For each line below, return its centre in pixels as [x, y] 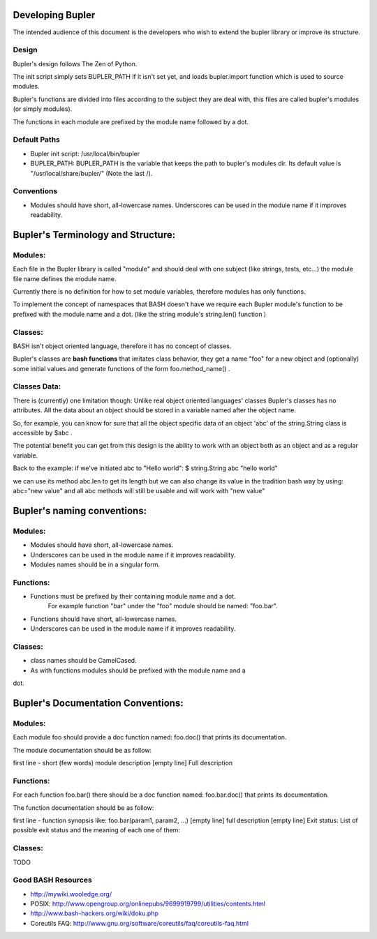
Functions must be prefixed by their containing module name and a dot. [133, 596]
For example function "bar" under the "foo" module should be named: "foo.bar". [163, 606]
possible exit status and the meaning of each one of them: [97, 830]
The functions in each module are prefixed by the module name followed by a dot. [131, 121]
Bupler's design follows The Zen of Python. [75, 63]
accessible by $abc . [43, 433]
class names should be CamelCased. [83, 661]
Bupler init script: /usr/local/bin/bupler [85, 153]
